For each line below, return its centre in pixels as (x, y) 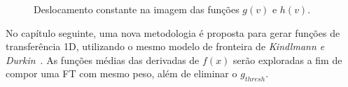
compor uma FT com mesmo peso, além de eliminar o (121, 73)
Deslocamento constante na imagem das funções (137, 9)
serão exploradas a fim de (288, 60)
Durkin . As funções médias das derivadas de (103, 60)
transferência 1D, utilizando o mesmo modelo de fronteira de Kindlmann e (165, 46)
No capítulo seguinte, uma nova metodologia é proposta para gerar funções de (173, 32)
